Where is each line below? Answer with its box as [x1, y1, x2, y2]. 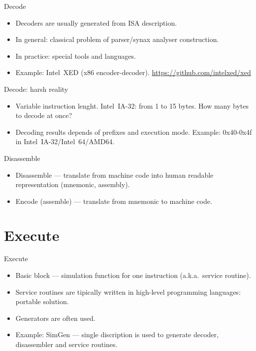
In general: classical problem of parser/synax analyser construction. [15, 34, 219, 44]
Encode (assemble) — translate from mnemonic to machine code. [15, 195, 212, 206]
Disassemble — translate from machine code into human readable [15, 169, 214, 180]
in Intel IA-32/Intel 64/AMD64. [15, 136, 115, 147]
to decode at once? [15, 110, 72, 120]
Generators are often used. [15, 312, 96, 323]
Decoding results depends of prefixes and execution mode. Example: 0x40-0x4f [15, 126, 252, 137]
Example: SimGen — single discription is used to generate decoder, [15, 329, 219, 340]
